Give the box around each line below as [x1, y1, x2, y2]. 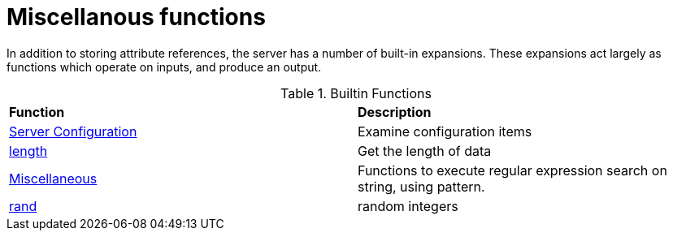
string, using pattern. [358, 178, 485, 195]
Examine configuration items [358, 123, 532, 140]
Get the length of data [358, 142, 492, 159]
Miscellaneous [9, 170, 98, 187]
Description [358, 103, 432, 120]
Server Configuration [9, 123, 137, 140]
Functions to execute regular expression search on [358, 162, 667, 179]
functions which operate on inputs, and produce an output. [7, 59, 322, 74]
